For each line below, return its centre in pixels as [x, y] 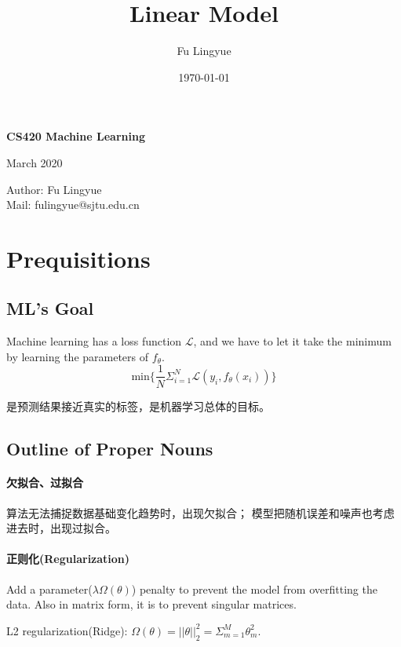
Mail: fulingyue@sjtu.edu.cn [73, 205]
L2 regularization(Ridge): [67, 630]
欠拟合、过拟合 [45, 483]
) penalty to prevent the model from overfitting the [254, 589]
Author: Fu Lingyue [54, 189]
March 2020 [35, 162]
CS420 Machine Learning [76, 136]
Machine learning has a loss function [94, 341]
